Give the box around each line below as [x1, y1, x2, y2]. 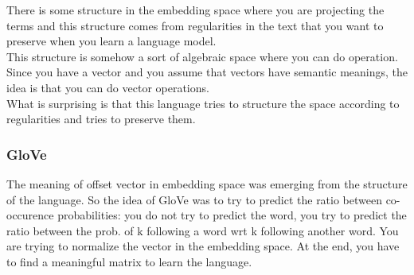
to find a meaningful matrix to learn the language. [6, 253, 252, 269]
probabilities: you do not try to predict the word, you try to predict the [57, 207, 407, 223]
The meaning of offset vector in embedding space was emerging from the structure [6, 175, 408, 192]
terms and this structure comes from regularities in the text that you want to [6, 17, 384, 33]
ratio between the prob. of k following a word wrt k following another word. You [6, 222, 399, 238]
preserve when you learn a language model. [6, 33, 217, 49]
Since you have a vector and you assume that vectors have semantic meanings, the [6, 64, 408, 80]
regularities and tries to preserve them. [6, 110, 196, 127]
